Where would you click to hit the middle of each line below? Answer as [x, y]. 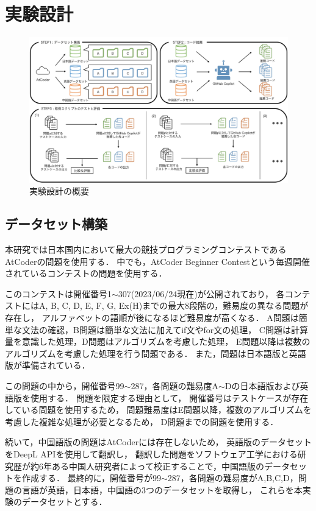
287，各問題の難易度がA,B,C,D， [233, 478]
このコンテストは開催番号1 [58, 293]
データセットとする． [64, 502]
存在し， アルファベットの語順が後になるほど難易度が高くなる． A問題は [152, 317]
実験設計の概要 [59, 191]
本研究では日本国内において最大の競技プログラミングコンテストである [146, 249]
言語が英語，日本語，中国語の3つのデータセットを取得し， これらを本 [162, 489]
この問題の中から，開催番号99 [65, 385]
